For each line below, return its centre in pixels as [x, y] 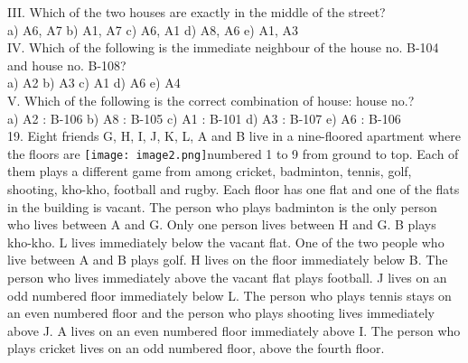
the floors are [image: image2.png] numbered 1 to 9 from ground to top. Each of [233, 153]
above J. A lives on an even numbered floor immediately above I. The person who [234, 330]
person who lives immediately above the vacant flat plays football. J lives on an [227, 277]
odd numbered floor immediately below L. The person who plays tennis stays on [229, 295]
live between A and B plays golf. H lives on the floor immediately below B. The [228, 260]
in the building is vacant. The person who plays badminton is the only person [222, 206]
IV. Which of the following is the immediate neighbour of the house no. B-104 [223, 47]
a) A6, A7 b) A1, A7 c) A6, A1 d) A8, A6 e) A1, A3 [153, 29]
